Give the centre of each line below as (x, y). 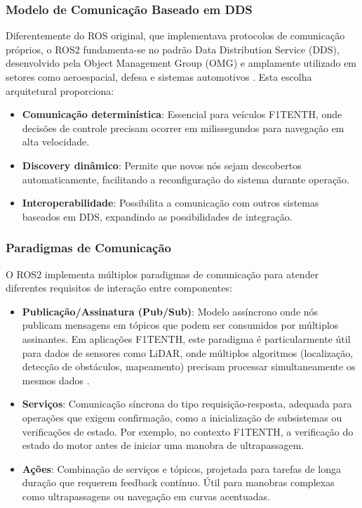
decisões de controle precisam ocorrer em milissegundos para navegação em (183, 128)
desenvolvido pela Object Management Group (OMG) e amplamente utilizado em (181, 63)
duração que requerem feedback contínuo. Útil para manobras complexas (178, 482)
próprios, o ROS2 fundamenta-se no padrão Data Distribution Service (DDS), (173, 49)
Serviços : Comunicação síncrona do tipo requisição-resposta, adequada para (187, 404)
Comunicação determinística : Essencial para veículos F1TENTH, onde (182, 114)
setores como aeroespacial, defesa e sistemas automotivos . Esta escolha (159, 77)
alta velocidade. (56, 142)
